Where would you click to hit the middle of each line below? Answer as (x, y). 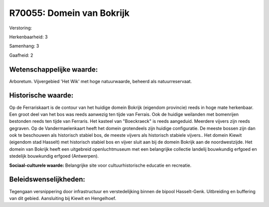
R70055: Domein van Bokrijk (69, 13)
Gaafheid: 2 (21, 55)
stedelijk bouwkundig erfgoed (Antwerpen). (54, 156)
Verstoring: (21, 28)
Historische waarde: (41, 95)
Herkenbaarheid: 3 (28, 37)
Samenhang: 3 (24, 46)
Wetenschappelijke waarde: (54, 69)
